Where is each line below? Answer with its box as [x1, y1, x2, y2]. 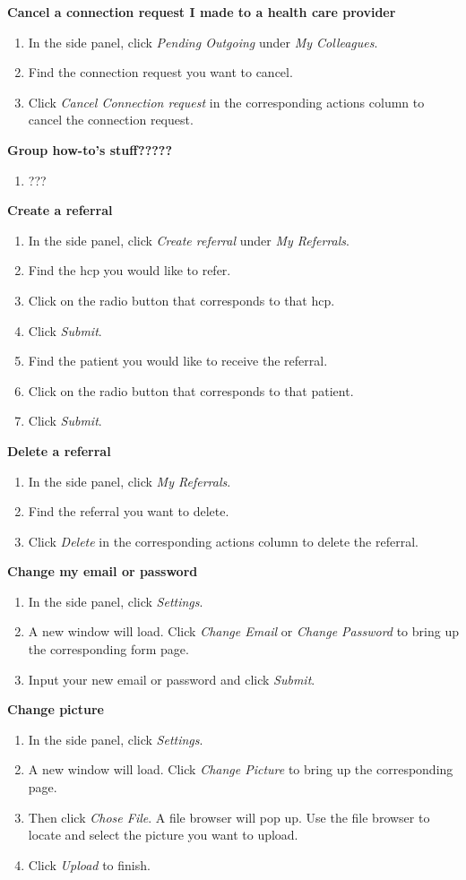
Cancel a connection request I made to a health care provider [7, 3, 396, 21]
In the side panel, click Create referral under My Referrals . [28, 230, 349, 249]
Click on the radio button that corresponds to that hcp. [28, 290, 335, 309]
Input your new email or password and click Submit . [28, 669, 315, 688]
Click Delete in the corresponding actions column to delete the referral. [28, 531, 419, 550]
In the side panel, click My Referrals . [28, 471, 231, 490]
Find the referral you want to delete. [28, 502, 229, 521]
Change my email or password [7, 562, 198, 581]
